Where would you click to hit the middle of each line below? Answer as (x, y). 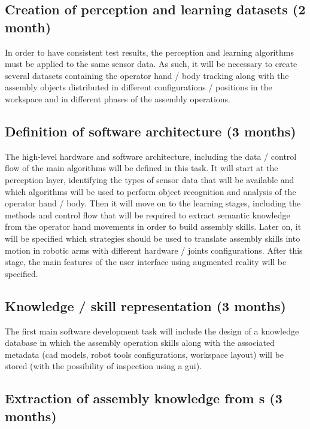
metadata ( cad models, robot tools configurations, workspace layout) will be (144, 354)
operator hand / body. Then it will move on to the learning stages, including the (153, 203)
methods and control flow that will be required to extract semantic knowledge (148, 214)
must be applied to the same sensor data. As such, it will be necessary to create (151, 64)
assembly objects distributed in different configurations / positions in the (139, 87)
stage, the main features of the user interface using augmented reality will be (146, 262)
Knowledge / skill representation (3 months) (145, 305)
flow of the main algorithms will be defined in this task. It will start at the (142, 168)
